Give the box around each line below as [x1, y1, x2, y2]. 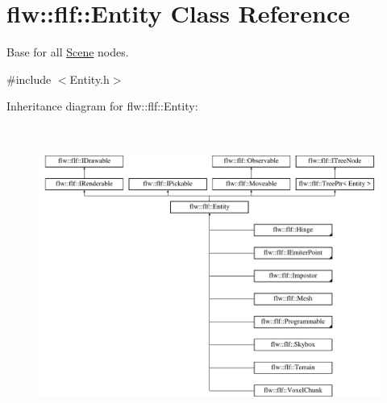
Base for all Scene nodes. [6, 44, 129, 60]
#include [6, 70, 52, 87]
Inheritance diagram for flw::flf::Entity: [6, 98, 198, 114]
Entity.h [69, 70, 110, 87]
